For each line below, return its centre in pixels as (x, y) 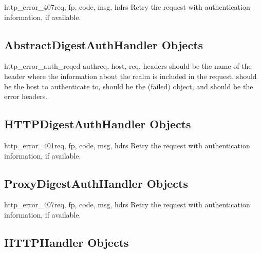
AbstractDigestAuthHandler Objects (104, 44)
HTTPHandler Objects (67, 242)
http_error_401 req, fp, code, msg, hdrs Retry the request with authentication (127, 145)
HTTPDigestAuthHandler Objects (98, 124)
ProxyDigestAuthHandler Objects (96, 183)
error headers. (26, 96)
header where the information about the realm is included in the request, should (130, 76)
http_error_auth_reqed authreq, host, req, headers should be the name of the (128, 66)
